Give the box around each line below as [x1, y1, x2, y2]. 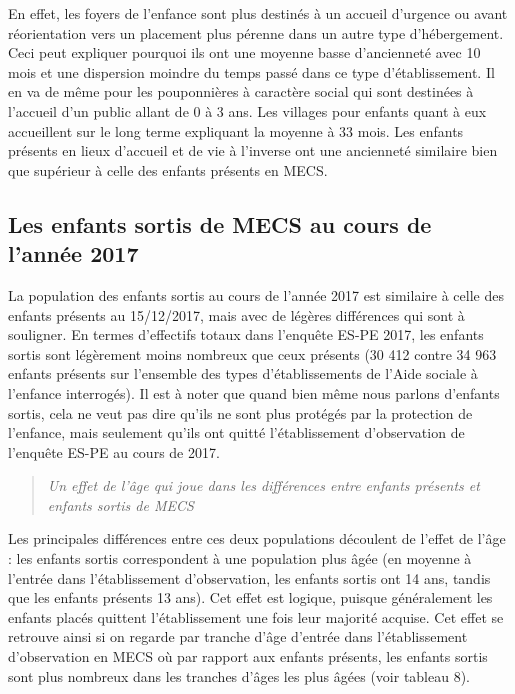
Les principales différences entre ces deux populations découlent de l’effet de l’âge [8, 528, 506, 549]
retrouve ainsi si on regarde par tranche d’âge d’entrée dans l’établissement [8, 626, 468, 647]
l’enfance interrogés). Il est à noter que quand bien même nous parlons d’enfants [8, 382, 500, 403]
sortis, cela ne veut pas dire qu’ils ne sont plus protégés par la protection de [8, 402, 473, 423]
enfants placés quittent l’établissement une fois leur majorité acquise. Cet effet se [8, 606, 504, 627]
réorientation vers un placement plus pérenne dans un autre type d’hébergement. [8, 22, 504, 43]
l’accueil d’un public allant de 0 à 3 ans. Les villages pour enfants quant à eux [8, 100, 487, 121]
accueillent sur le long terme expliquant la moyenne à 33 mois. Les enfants [8, 120, 464, 141]
